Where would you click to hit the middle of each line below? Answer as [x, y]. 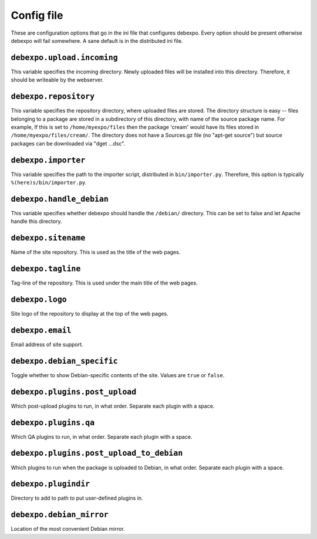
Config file [37, 15]
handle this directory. [36, 221]
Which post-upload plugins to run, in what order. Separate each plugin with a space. [113, 406]
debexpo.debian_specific [64, 361]
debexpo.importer [48, 160]
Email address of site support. [47, 344]
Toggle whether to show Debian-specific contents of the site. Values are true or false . [118, 375]
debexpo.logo [39, 299]
